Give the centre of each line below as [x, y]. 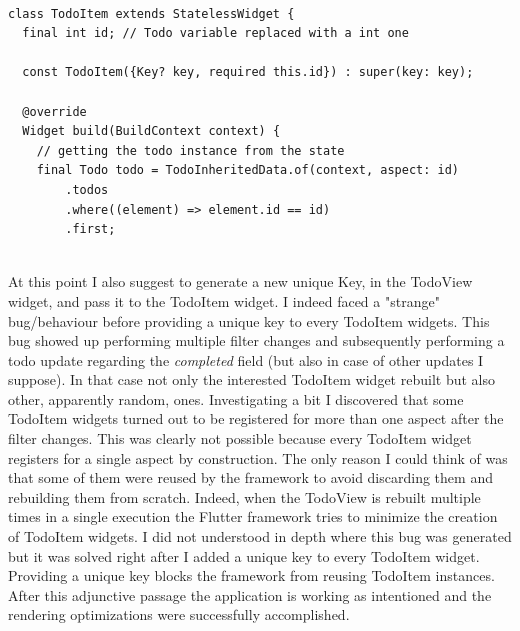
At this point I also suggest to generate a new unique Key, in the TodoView [240, 281]
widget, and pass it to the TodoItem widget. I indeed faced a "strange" [224, 300]
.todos [87, 189]
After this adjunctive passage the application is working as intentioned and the [250, 594]
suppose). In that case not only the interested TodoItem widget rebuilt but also [251, 379]
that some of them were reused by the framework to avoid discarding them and [250, 477]
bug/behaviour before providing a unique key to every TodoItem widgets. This [249, 320]
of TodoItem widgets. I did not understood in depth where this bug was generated [260, 536]
